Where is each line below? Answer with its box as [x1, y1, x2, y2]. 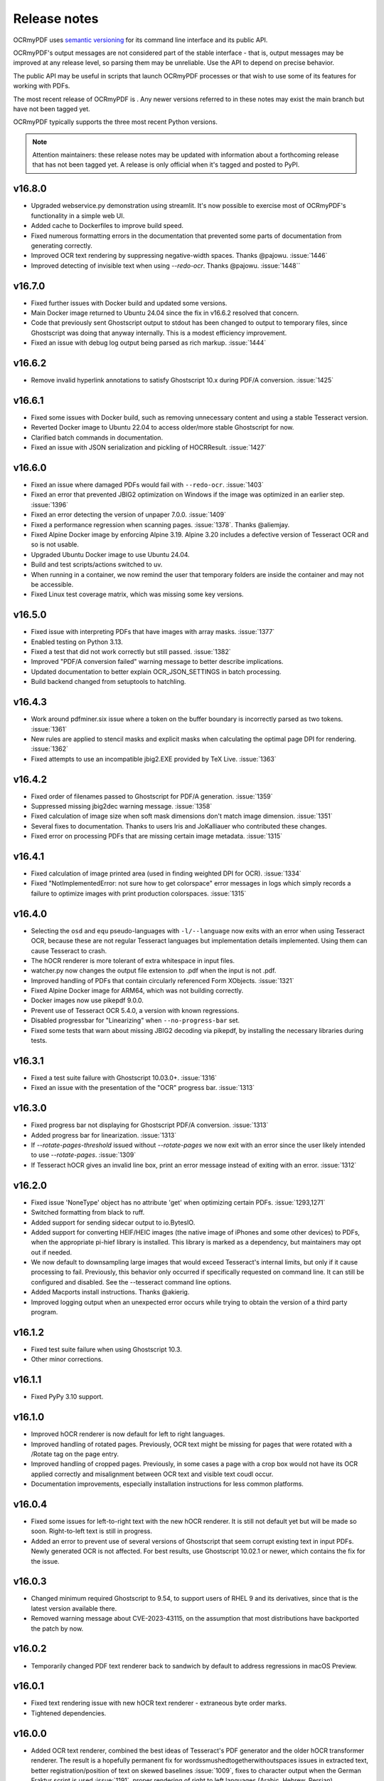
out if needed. [31, 1247, 73, 1257]
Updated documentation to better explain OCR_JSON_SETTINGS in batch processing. [31, 667, 282, 676]
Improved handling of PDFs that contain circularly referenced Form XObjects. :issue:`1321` [31, 976, 294, 985]
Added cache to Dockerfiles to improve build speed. [31, 222, 184, 230]
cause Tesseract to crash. [31, 946, 107, 955]
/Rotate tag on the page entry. [31, 1450, 119, 1458]
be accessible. [31, 580, 74, 588]
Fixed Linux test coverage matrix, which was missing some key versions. [31, 590, 245, 598]
